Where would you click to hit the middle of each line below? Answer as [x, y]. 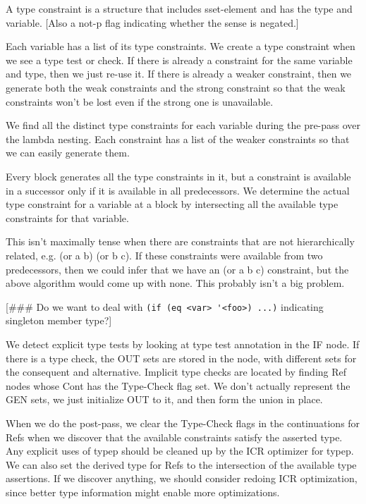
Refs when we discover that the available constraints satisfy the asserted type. [174, 437]
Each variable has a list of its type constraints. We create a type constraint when [181, 46]
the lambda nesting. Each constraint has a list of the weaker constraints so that [178, 139]
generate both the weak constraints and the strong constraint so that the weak [176, 87]
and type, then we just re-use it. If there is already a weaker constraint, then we [179, 74]
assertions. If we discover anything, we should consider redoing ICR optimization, [182, 478]
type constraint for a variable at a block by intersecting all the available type [172, 204]
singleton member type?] [59, 320]
